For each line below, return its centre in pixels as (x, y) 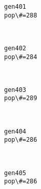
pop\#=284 (21, 57)
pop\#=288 (21, 15)
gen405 (15, 173)
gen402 (15, 48)
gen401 (15, 7)
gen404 (15, 131)
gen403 (15, 90)
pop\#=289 (21, 98)
